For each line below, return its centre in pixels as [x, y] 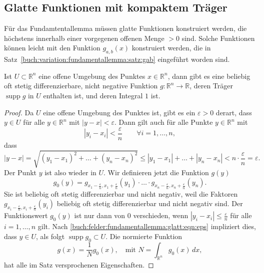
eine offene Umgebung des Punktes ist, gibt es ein [119, 112]
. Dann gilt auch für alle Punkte [163, 122]
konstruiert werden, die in [171, 48]
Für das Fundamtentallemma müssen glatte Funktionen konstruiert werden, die [125, 28]
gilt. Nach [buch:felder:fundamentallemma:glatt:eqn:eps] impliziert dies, [147, 226]
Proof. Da [19, 112]
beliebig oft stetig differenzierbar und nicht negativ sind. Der [150, 203]
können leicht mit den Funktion [52, 48]
